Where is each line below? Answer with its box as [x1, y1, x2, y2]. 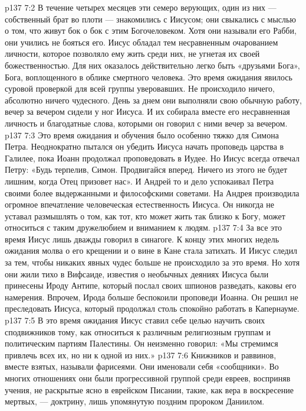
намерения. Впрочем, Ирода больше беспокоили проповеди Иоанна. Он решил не [5, 290, 298, 303]
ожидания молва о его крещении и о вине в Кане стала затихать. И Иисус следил [5, 244, 298, 257]
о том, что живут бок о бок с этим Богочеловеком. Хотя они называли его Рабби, [5, 24, 297, 37]
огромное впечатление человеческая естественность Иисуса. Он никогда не [5, 198, 275, 211]
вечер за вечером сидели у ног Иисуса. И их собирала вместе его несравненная [5, 105, 290, 118]
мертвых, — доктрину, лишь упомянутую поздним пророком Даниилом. [5, 395, 265, 407]
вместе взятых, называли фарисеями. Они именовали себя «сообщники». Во [5, 360, 279, 373]
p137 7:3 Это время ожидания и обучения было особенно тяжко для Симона [5, 128, 279, 141]
